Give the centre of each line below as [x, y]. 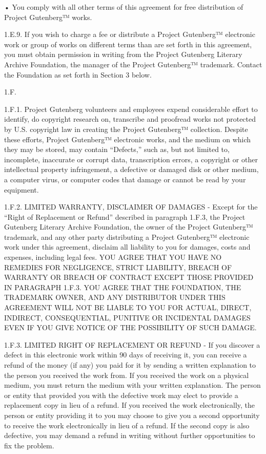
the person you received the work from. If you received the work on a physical [127, 375]
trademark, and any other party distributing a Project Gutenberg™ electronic [127, 237]
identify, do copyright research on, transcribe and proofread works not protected [130, 119]
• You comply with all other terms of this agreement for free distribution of [124, 7]
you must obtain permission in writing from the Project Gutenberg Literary [123, 54]
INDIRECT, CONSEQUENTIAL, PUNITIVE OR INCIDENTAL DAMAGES [127, 317]
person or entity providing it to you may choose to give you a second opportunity [132, 415]
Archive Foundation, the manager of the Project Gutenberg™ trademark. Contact [133, 64]
